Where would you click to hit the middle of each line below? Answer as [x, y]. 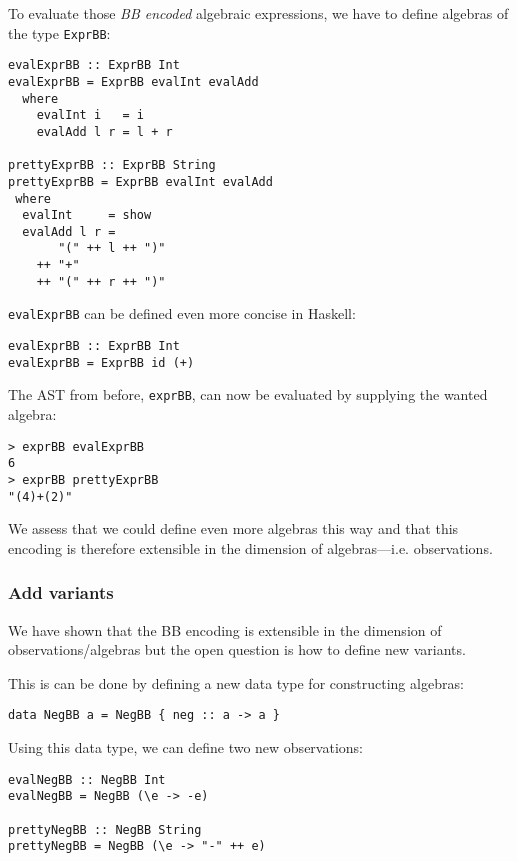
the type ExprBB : [59, 32]
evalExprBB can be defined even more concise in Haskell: [182, 313]
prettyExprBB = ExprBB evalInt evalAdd [140, 181]
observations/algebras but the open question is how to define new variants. [237, 649]
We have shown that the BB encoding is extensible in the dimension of [225, 629]
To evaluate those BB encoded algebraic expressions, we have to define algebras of [258, 13]
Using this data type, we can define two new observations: [185, 747]
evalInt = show [87, 215]
